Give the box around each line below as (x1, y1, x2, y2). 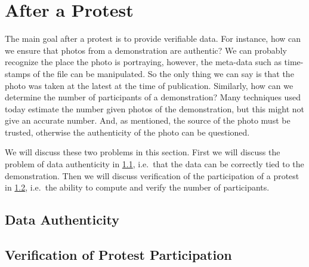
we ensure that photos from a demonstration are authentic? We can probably (5, 44, 287, 56)
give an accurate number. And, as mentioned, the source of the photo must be (5, 114, 291, 127)
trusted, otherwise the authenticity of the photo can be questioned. (5, 125, 250, 138)
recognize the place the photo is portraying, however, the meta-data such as (5, 56, 282, 68)
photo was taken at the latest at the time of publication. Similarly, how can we (5, 79, 293, 91)
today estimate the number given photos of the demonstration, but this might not (5, 102, 305, 115)
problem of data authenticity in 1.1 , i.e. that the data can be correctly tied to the (5, 158, 304, 170)
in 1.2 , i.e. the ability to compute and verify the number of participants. (5, 181, 270, 194)
